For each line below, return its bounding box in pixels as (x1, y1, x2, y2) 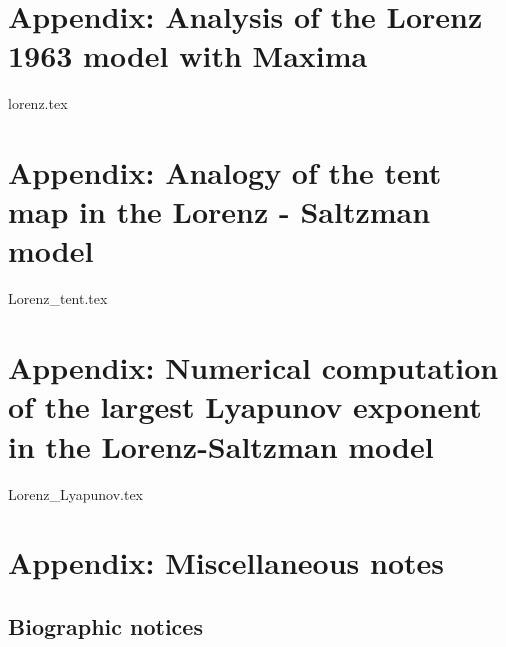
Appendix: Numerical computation (8, 347, 499, 388)
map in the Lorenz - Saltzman (8, 191, 431, 232)
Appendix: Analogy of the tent (8, 152, 442, 193)
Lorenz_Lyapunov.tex (8, 483, 144, 504)
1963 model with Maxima (8, 35, 368, 76)
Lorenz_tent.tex (8, 288, 108, 309)
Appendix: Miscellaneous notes (8, 542, 444, 583)
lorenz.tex (8, 93, 68, 114)
